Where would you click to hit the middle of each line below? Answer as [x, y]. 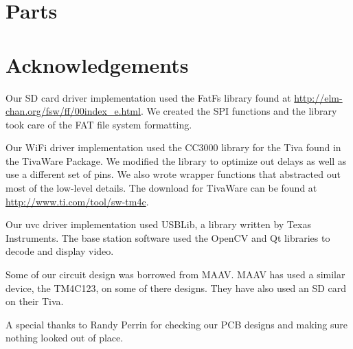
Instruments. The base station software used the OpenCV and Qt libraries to [168, 237]
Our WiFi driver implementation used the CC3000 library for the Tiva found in [173, 147]
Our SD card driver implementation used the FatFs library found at [148, 97]
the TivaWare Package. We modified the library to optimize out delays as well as [176, 160]
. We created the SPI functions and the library [239, 111]
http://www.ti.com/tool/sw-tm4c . [77, 201]
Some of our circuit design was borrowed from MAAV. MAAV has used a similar [175, 274]
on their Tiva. [35, 301]
